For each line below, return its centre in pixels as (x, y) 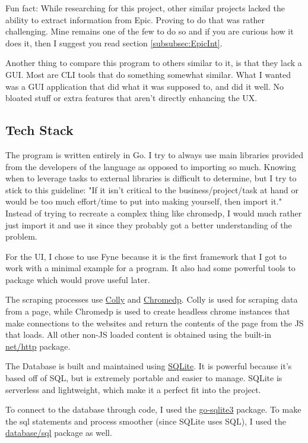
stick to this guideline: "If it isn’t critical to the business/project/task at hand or (152, 189)
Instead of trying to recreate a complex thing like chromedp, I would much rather (154, 213)
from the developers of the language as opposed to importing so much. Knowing (151, 166)
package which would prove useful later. (78, 279)
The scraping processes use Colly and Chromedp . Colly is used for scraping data (152, 299)
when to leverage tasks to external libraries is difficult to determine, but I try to (151, 178)
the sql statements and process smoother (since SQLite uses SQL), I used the (146, 421)
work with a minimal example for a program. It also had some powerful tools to (150, 268)
